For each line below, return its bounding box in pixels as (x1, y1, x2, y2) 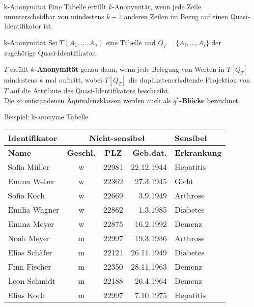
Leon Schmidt (8, 275, 56, 286)
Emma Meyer (8, 218, 55, 229)
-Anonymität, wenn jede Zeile (112, 1, 201, 11)
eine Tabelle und (106, 37, 156, 47)
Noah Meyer (8, 232, 50, 244)
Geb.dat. (132, 146, 167, 158)
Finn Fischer (8, 260, 52, 272)
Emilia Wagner (8, 203, 59, 215)
